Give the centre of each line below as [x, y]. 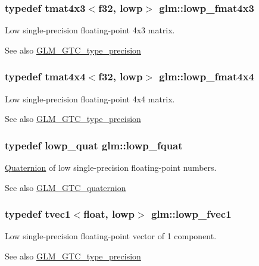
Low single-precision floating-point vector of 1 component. [111, 236]
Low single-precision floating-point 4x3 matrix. [90, 30]
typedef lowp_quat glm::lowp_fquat [94, 145]
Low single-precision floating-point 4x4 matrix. [90, 98]
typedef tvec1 [38, 214]
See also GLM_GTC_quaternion [65, 187]
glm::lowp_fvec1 [191, 214]
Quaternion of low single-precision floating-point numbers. [111, 168]
